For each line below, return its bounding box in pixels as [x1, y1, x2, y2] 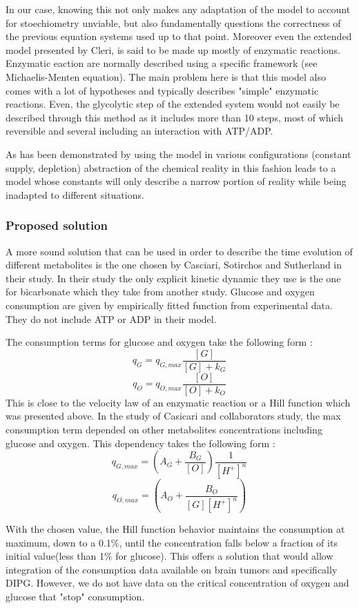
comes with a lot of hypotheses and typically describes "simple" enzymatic [6, 83, 319, 97]
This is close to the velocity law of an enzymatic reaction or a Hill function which [6, 395, 351, 409]
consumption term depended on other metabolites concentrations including [6, 422, 322, 436]
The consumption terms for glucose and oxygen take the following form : [6, 335, 313, 349]
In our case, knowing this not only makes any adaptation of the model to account [6, 2, 351, 16]
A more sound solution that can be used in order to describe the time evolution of [6, 244, 353, 258]
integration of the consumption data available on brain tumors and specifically [6, 562, 338, 576]
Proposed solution [6, 217, 108, 234]
